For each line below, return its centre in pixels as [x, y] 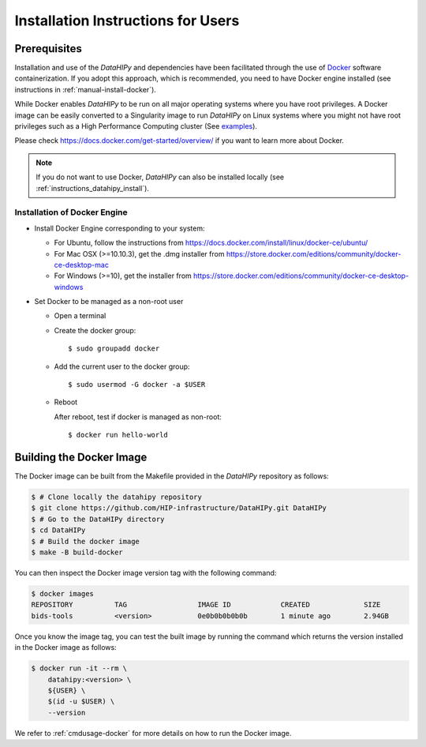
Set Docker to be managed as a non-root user [109, 302]
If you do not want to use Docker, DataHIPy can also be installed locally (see [160, 177]
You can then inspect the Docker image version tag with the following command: [146, 573]
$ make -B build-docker [77, 552]
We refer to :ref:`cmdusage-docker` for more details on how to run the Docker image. [153, 733]
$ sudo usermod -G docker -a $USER [137, 385]
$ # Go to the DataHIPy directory [98, 519]
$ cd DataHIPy [58, 530]
